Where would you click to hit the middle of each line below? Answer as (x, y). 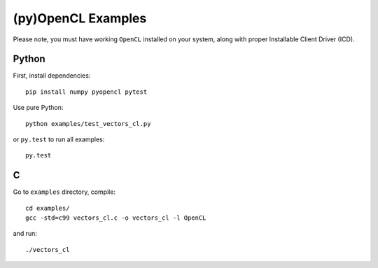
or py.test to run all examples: (59, 139)
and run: (25, 234)
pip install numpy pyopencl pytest (86, 92)
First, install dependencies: (52, 76)
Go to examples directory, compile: (64, 192)
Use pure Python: (38, 108)
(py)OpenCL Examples (80, 18)
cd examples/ (48, 208)
